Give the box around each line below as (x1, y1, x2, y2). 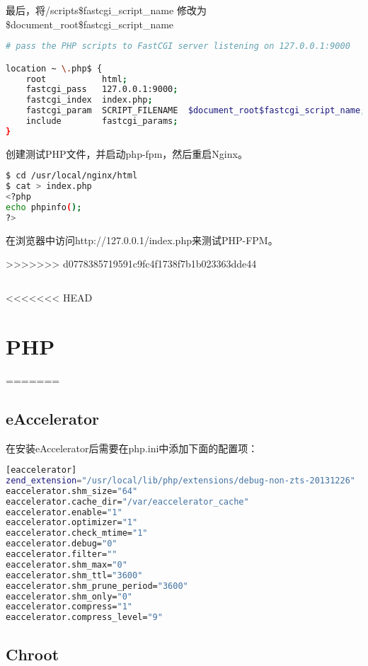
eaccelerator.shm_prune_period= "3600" (6, 580, 188, 591)
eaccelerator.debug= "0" (6, 539, 117, 549)
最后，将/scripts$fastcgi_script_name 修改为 (6, 3, 207, 17)
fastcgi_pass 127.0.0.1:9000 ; (25, 84, 178, 95)
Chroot (6, 643, 59, 665)
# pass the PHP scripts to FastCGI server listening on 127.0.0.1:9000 (6, 41, 350, 52)
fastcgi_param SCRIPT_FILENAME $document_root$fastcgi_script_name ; (25, 105, 366, 116)
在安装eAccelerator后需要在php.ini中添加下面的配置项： (6, 440, 258, 455)
